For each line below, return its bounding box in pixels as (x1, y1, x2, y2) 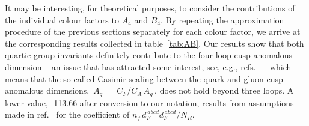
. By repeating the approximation (161, 13, 284, 26)
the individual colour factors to (5, 13, 119, 26)
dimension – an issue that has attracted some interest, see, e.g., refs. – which (5, 60, 292, 73)
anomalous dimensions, (5, 84, 90, 97)
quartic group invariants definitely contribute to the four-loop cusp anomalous (5, 49, 293, 61)
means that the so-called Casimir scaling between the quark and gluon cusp (5, 72, 283, 85)
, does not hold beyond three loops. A (154, 84, 294, 97)
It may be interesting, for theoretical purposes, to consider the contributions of (5, 2, 295, 14)
